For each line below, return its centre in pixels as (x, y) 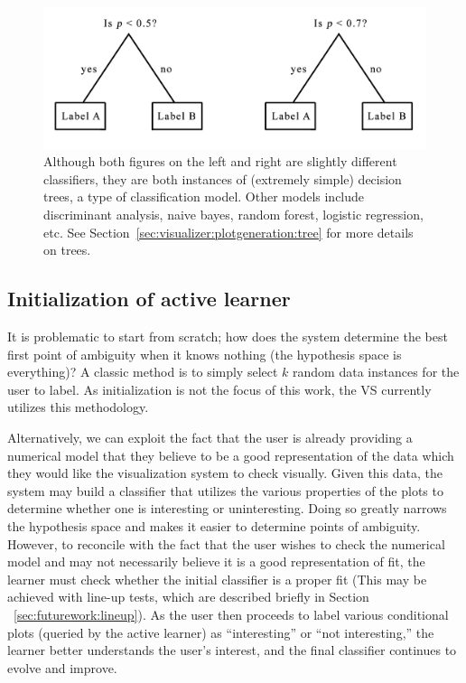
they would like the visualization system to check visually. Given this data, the (225, 473)
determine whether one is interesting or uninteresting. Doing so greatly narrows (227, 508)
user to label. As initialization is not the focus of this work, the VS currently (219, 389)
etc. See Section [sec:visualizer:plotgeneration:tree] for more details (228, 232)
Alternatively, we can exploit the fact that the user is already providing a (210, 437)
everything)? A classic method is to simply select (143, 372)
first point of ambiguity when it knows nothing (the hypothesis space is (205, 354)
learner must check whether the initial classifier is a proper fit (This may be (217, 579)
